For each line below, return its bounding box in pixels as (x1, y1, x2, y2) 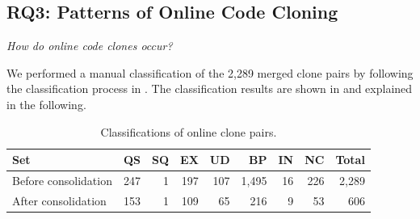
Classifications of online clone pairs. (100, 123, 277, 140)
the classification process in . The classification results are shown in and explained (6, 80, 413, 97)
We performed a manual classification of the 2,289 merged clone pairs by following (6, 64, 414, 81)
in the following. (6, 95, 86, 112)
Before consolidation (12, 172, 112, 189)
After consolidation (12, 192, 107, 208)
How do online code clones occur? (6, 37, 173, 54)
